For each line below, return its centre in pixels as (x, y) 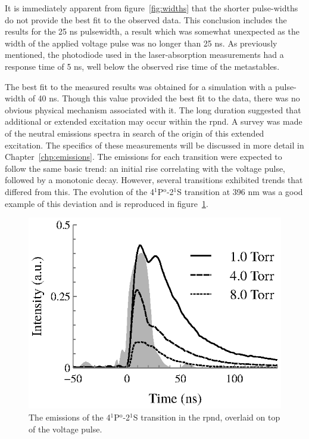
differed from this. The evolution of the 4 (79, 191)
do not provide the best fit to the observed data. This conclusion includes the (146, 19)
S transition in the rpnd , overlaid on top (207, 417)
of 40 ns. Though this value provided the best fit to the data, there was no (164, 98)
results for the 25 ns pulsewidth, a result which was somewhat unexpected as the (152, 31)
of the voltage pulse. (65, 429)
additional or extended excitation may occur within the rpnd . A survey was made (154, 121)
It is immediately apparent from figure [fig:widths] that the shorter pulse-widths (152, 8)
